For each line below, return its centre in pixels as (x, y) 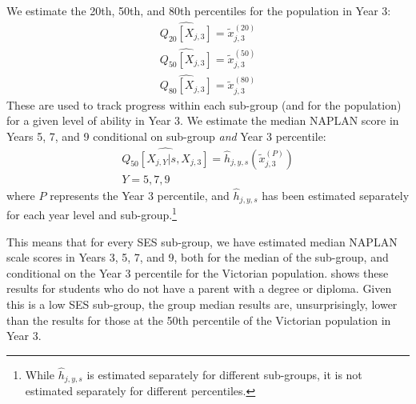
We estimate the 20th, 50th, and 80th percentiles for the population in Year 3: (199, 10)
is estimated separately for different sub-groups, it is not (224, 374)
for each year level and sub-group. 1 (92, 213)
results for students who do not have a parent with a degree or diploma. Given (199, 288)
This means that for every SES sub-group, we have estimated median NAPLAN (202, 241)
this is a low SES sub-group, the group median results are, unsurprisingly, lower (202, 304)
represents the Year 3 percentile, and (140, 195)
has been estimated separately (336, 195)
